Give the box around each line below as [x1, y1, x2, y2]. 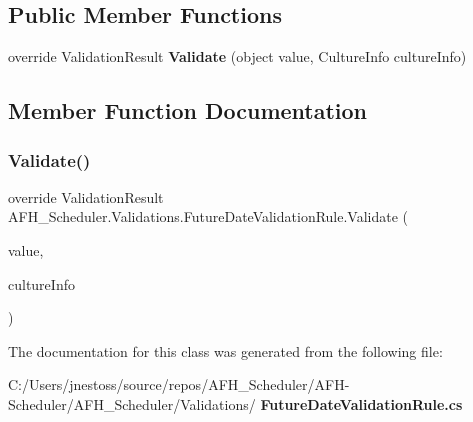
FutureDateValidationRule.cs [260, 393, 463, 414]
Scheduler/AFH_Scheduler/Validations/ [8, 393, 256, 414]
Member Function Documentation [8, 95, 368, 126]
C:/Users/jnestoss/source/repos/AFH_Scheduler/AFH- [8, 374, 350, 395]
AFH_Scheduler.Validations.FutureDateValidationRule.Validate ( [8, 206, 409, 227]
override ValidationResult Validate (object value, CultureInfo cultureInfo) [8, 46, 467, 67]
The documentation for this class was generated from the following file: [8, 340, 443, 361]
